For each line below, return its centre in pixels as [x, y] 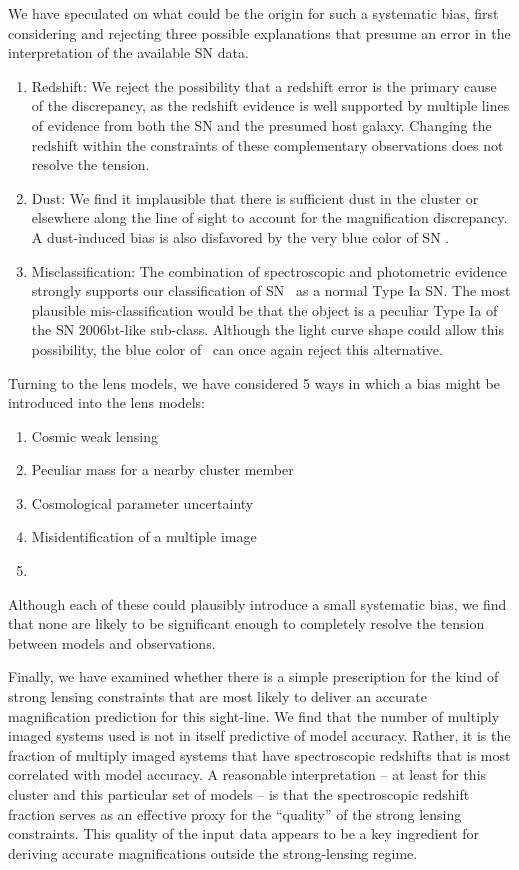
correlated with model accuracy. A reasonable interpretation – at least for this [247, 774]
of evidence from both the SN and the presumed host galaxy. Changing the [261, 124]
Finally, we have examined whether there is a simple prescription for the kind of [253, 676]
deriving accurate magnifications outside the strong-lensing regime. [213, 852]
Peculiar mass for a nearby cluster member [162, 469]
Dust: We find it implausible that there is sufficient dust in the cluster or [255, 197]
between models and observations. [112, 642]
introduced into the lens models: [106, 402]
